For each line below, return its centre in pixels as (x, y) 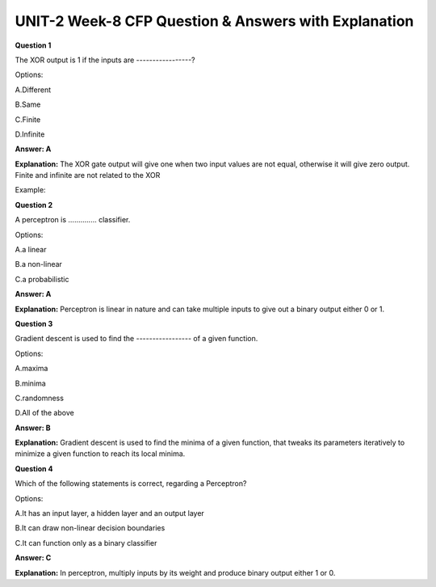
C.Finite (28, 119)
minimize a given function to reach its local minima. (100, 454)
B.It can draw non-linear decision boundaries (90, 528)
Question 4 (34, 468)
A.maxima (31, 369)
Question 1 (33, 45)
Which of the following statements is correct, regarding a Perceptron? (131, 484)
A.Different (33, 90)
